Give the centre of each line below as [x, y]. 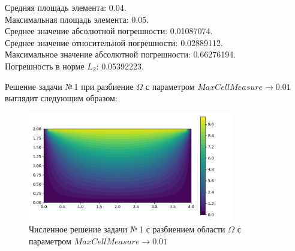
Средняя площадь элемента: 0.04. [66, 7]
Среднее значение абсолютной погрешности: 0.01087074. [109, 31]
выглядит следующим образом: [61, 98]
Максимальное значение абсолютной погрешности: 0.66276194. [121, 54]
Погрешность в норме [45, 66]
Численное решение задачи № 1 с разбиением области [127, 229]
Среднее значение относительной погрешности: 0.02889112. [114, 42]
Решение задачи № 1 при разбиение [69, 86]
